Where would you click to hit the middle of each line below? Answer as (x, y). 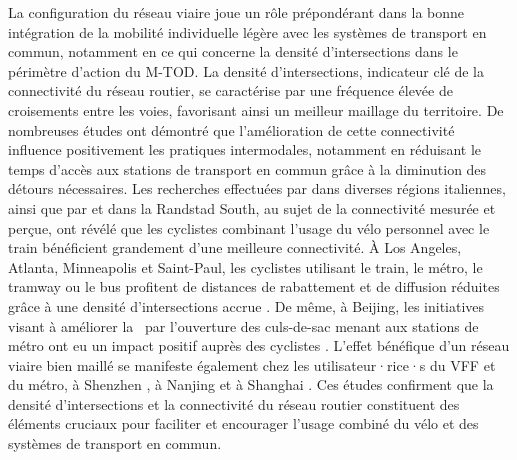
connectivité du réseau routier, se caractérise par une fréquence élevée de (230, 90)
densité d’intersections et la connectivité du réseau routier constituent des (234, 403)
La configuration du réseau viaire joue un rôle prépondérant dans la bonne (236, 12)
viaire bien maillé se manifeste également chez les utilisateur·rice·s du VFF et (252, 364)
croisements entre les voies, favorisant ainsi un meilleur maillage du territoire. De (256, 109)
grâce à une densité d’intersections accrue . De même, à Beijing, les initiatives (246, 305)
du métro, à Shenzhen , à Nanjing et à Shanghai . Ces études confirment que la (251, 384)
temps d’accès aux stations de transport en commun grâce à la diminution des (247, 168)
